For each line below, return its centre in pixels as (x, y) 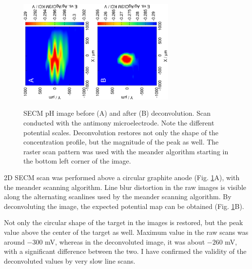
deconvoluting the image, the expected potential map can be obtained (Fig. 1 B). (124, 206)
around (14, 241)
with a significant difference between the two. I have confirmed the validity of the (125, 251)
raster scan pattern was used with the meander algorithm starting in (126, 151)
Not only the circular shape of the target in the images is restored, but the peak (124, 222)
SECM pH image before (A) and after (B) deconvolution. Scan (117, 113)
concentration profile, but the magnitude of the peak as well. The (121, 142)
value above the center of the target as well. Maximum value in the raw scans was (126, 232)
